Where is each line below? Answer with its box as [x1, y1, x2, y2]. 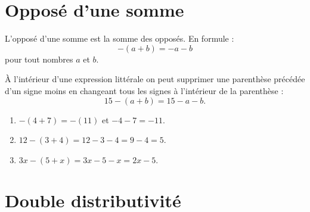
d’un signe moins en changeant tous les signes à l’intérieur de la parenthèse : [5, 84, 284, 96]
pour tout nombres [5, 52, 73, 65]
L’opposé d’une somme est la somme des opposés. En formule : [5, 32, 234, 45]
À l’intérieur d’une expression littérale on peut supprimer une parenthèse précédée [5, 73, 305, 85]
